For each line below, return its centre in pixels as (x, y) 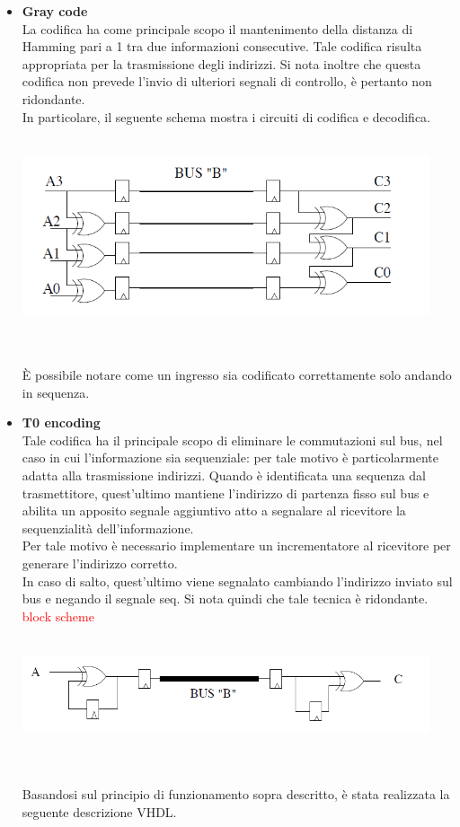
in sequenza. (56, 392)
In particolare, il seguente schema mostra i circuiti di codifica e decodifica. (226, 116)
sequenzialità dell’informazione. (108, 528)
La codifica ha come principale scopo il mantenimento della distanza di (217, 28)
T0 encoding (61, 422)
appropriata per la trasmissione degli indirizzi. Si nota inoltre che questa (221, 63)
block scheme (58, 616)
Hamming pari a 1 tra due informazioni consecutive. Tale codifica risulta (222, 46)
